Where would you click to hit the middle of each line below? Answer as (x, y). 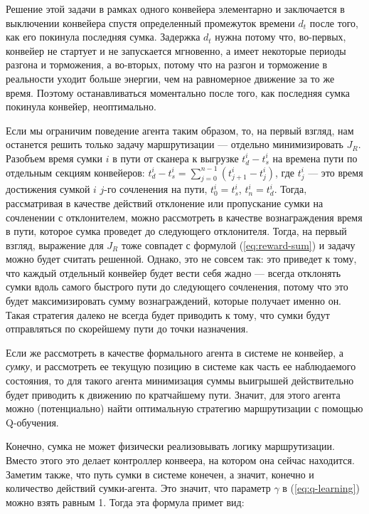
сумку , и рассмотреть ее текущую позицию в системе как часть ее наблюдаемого (181, 366)
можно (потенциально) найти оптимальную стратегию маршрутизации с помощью (184, 408)
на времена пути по (315, 158)
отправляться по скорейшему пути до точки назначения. (127, 329)
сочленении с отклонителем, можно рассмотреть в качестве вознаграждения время (184, 217)
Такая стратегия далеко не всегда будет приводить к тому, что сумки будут (168, 314)
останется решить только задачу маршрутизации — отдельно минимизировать (175, 144)
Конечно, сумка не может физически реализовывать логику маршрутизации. (170, 446)
